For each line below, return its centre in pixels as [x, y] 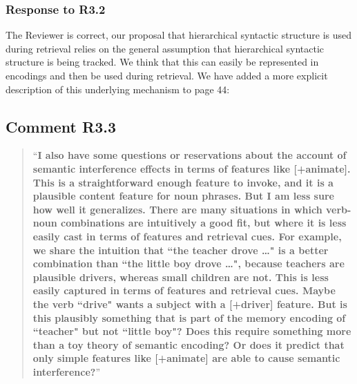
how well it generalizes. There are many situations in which [177, 209]
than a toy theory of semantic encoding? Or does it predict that [189, 344]
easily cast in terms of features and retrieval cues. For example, [187, 236]
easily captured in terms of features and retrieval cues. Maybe [184, 290]
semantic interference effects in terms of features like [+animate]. [192, 168]
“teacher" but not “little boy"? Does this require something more [192, 331]
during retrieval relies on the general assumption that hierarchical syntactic [165, 48]
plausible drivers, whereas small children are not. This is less [181, 277]
